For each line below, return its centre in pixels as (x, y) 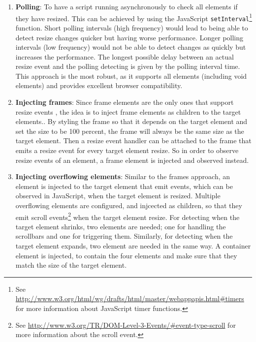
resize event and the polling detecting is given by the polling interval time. (128, 66)
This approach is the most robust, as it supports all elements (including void (131, 76)
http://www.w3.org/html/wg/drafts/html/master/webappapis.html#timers (130, 298)
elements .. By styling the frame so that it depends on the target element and (131, 121)
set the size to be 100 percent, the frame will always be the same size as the (130, 131)
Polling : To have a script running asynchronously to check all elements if (127, 6)
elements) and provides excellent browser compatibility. (99, 85)
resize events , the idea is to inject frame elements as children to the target (128, 111)
